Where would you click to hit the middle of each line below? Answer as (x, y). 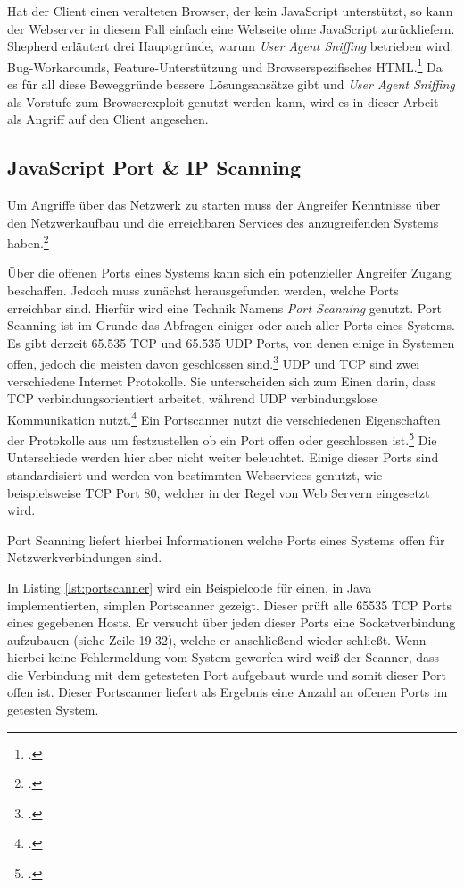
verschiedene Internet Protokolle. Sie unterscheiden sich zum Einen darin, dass (222, 381)
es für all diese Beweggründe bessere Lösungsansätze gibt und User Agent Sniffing (231, 84)
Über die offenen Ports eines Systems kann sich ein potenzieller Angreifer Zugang (229, 273)
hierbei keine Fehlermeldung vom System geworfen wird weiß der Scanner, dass (224, 657)
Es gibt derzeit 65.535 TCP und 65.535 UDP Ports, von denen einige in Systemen (231, 342)
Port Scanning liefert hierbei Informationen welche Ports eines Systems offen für (226, 539)
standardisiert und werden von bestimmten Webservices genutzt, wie (195, 474)
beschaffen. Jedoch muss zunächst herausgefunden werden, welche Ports (203, 290)
